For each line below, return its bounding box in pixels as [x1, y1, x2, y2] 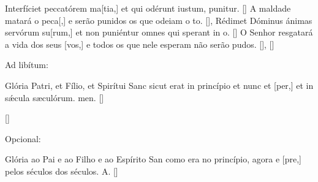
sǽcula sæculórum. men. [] [5, 91, 104, 104]
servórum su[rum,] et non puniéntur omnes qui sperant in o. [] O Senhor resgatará [5, 26, 313, 39]
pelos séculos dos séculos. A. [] [5, 164, 118, 177]
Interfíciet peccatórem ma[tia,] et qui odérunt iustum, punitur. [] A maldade [5, 2, 291, 14]
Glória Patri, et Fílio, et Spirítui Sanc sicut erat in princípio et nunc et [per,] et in [5, 78, 314, 91]
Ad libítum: [5, 58, 48, 71]
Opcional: [5, 132, 41, 145]
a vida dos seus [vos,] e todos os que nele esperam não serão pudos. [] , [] [5, 37, 274, 50]
